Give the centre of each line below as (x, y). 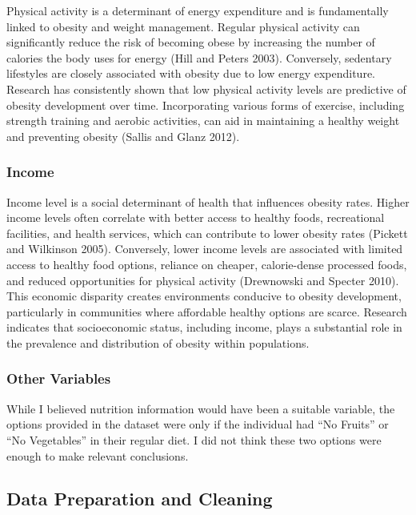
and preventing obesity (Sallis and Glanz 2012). (123, 136)
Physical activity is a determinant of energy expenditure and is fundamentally (198, 10)
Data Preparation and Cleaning (140, 499)
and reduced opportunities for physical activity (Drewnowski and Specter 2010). (203, 280)
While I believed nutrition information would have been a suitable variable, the (201, 408)
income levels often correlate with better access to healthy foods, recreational (196, 217)
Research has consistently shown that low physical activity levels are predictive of (206, 89)
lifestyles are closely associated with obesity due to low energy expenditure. (191, 73)
